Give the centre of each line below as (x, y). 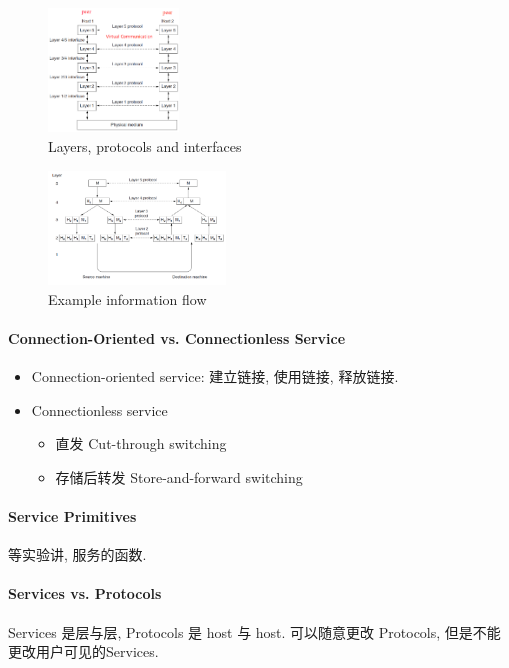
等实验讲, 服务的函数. (77, 554)
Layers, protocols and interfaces (145, 146)
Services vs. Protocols (85, 593)
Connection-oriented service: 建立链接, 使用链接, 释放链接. (215, 376)
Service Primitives (72, 516)
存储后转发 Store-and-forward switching (179, 476)
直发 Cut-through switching (141, 443)
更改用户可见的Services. (83, 651)
